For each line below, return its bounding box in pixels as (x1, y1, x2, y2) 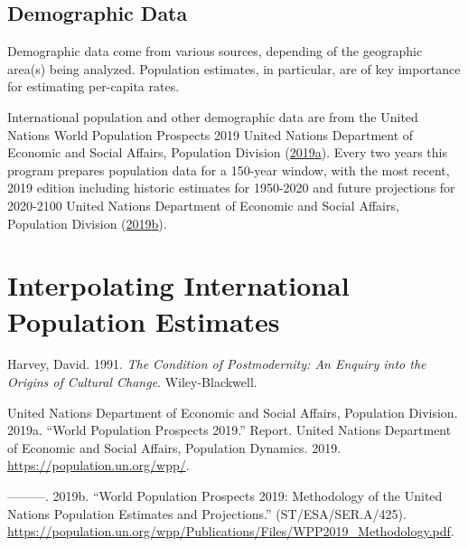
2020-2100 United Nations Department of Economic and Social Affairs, (7, 195, 399, 214)
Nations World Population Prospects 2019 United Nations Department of (7, 125, 414, 144)
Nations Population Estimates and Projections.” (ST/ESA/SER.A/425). (7, 504, 407, 523)
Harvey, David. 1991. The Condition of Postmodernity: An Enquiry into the (7, 354, 426, 373)
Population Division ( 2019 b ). (7, 213, 167, 232)
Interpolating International (7, 267, 350, 304)
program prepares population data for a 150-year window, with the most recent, (7, 160, 450, 179)
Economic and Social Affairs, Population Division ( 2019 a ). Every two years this (7, 143, 447, 162)
